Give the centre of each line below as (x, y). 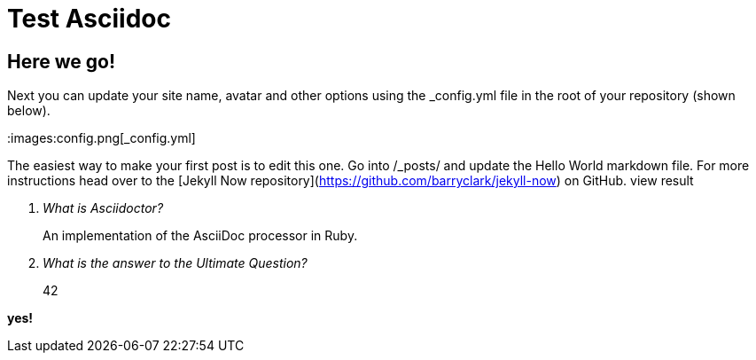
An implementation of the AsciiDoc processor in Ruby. (200, 236)
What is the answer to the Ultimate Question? (175, 263)
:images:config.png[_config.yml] (101, 138)
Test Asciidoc (89, 19)
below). (29, 111)
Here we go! (62, 61)
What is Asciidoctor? (103, 208)
